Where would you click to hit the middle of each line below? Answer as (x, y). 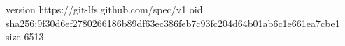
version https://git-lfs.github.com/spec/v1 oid (104, 9)
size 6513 (25, 37)
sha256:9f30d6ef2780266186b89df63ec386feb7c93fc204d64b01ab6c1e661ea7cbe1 (173, 23)
